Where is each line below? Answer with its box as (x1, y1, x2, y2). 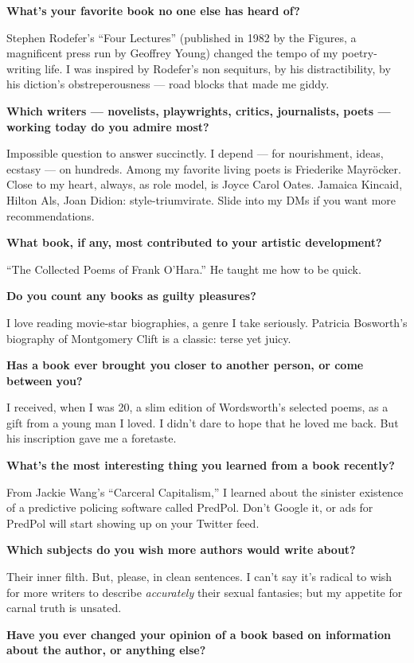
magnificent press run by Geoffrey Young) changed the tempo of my (6, 45, 338, 61)
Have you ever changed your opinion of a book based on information (6, 626, 391, 642)
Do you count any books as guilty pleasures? (6, 287, 256, 304)
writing (6, 60, 41, 76)
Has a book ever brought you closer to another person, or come (6, 357, 364, 373)
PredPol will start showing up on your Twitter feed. (6, 514, 260, 531)
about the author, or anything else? (6, 642, 206, 658)
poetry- (342, 45, 377, 61)
